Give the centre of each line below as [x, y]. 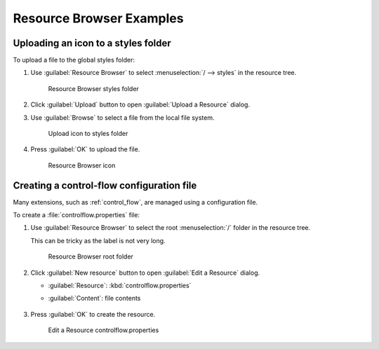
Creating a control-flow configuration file [105, 185]
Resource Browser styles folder [94, 88]
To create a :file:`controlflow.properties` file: [77, 215]
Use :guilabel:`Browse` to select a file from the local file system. [122, 117]
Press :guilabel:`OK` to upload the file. [85, 149]
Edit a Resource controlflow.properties [104, 330]
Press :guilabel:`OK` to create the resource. [93, 314]
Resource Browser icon [82, 165]
